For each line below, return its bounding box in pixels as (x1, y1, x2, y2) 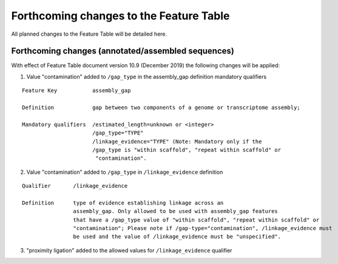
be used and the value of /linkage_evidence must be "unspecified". (73, 233, 282, 240)
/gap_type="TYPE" (92, 130, 144, 136)
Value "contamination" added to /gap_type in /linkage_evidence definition (26, 168, 223, 176)
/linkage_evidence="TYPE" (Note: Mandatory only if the (92, 138, 262, 145)
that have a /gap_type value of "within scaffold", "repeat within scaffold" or (73, 216, 320, 223)
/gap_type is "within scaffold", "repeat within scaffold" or (92, 146, 282, 153)
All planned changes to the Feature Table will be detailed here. (11, 30, 167, 38)
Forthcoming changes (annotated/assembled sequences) (11, 46, 235, 56)
